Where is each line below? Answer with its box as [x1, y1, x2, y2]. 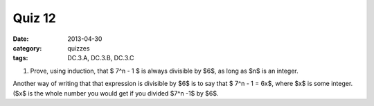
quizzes [67, 44, 90, 52]
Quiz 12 [12, 10, 57, 26]
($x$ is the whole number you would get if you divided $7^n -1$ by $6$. [12, 89, 219, 97]
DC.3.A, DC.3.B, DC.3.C [67, 54, 134, 62]
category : [12, 44, 42, 52]
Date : [12, 35, 29, 43]
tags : [12, 54, 28, 62]
